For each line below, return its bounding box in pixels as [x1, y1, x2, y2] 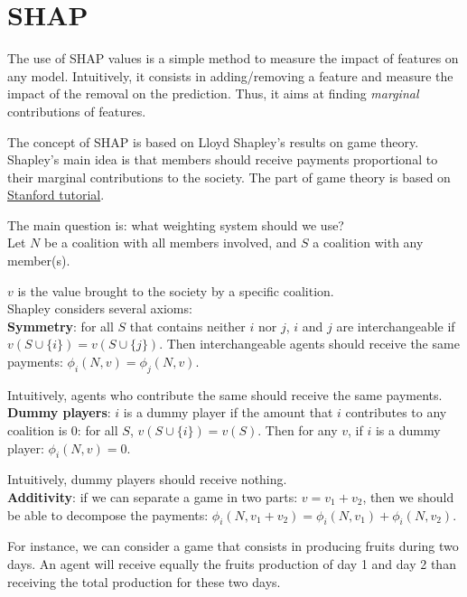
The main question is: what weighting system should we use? [7, 215, 344, 234]
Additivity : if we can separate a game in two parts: [7, 488, 298, 506]
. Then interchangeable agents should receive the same [159, 334, 460, 353]
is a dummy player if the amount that [123, 403, 333, 422]
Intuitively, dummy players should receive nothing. [7, 470, 287, 489]
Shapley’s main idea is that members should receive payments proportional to [7, 150, 438, 169]
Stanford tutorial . [7, 185, 105, 204]
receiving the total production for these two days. [7, 572, 281, 591]
